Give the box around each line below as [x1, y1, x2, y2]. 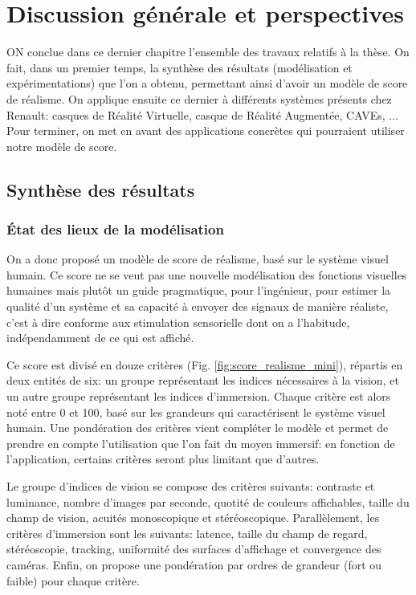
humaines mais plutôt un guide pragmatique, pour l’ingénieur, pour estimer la [6, 282, 391, 299]
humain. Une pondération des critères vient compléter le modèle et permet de [6, 419, 389, 436]
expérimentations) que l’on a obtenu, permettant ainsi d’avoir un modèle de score [6, 75, 408, 92]
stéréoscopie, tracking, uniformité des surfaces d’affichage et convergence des [6, 540, 381, 557]
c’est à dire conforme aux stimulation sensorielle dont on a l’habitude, [6, 313, 350, 330]
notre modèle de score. [6, 137, 117, 154]
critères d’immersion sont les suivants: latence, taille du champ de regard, [6, 524, 368, 541]
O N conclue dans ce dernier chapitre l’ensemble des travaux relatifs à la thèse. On [6, 43, 410, 60]
